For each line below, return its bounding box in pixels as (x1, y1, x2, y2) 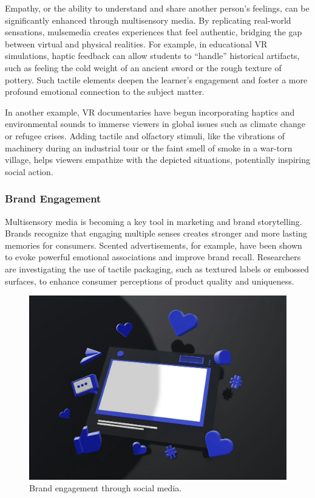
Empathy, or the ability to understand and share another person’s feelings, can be (5, 2, 310, 14)
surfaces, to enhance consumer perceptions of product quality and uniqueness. (5, 274, 294, 287)
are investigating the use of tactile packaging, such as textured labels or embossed (5, 262, 310, 275)
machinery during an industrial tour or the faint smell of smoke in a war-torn (5, 141, 293, 154)
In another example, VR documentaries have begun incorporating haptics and (5, 105, 295, 118)
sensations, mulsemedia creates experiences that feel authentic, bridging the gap (5, 26, 302, 38)
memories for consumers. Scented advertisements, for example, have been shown (5, 238, 302, 251)
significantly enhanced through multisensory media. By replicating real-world (5, 13, 291, 26)
